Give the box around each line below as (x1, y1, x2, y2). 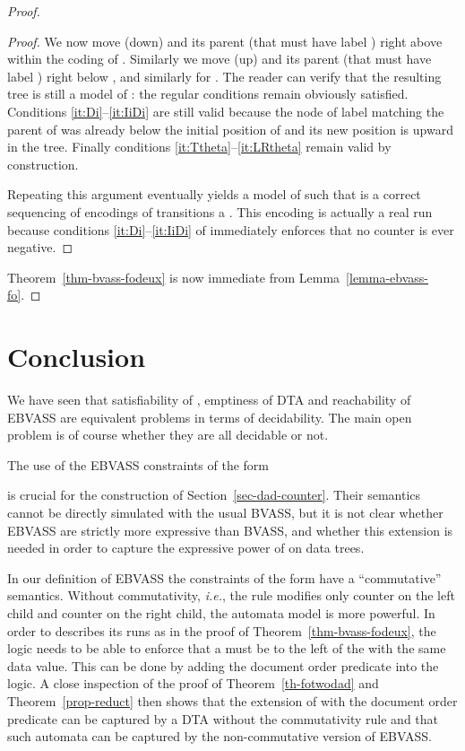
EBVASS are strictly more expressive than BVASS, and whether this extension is (7, 520, 453, 539)
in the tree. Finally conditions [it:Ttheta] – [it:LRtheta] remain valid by (7, 137, 392, 156)
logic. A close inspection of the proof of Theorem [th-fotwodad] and (7, 674, 379, 693)
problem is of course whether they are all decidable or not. (7, 425, 329, 444)
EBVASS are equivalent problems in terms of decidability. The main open (7, 407, 412, 426)
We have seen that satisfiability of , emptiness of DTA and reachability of (7, 390, 411, 409)
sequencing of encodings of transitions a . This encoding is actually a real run (7, 202, 433, 221)
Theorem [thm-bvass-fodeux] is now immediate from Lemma (7, 267, 340, 286)
